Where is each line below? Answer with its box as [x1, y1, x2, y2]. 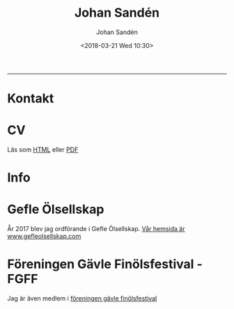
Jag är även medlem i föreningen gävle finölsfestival [7, 294, 157, 303]
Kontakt [7, 90, 54, 106]
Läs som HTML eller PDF [7, 145, 79, 154]
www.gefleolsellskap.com [7, 232, 81, 241]
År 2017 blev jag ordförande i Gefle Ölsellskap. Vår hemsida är [7, 225, 185, 233]
